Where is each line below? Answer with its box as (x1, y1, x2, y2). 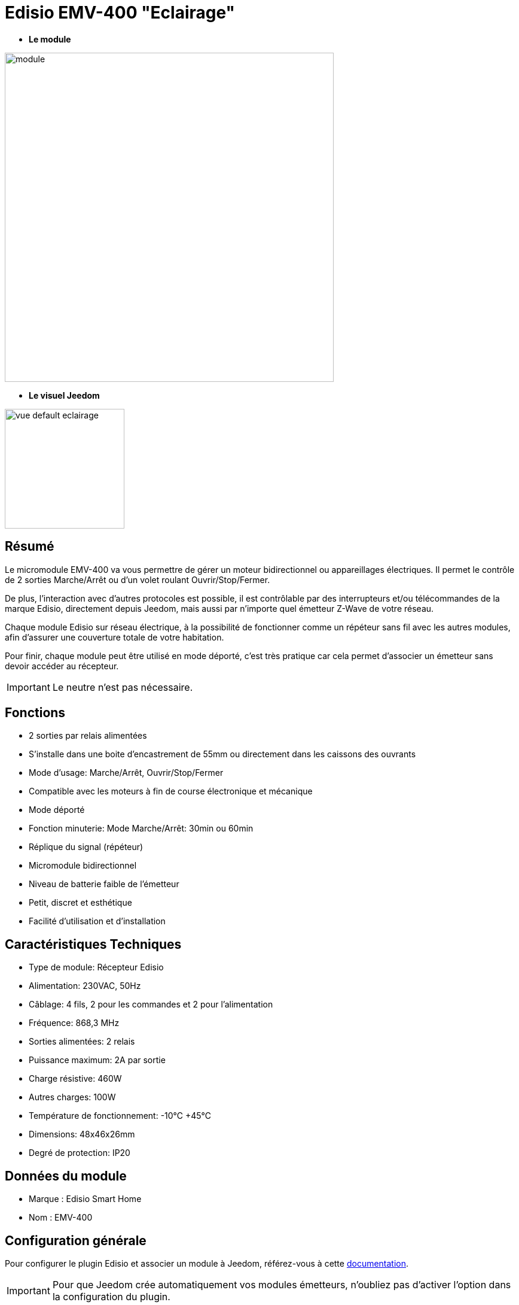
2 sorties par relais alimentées (29, 730, 147, 741)
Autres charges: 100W (29, 1092, 116, 1103)
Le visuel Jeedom (29, 390, 100, 400)
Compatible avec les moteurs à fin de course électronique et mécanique (29, 786, 313, 797)
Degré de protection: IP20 (29, 1148, 130, 1158)
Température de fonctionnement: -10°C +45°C (29, 1110, 212, 1121)
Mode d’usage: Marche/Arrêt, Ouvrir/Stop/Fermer (29, 767, 224, 778)
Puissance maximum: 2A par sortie (29, 1055, 166, 1066)
